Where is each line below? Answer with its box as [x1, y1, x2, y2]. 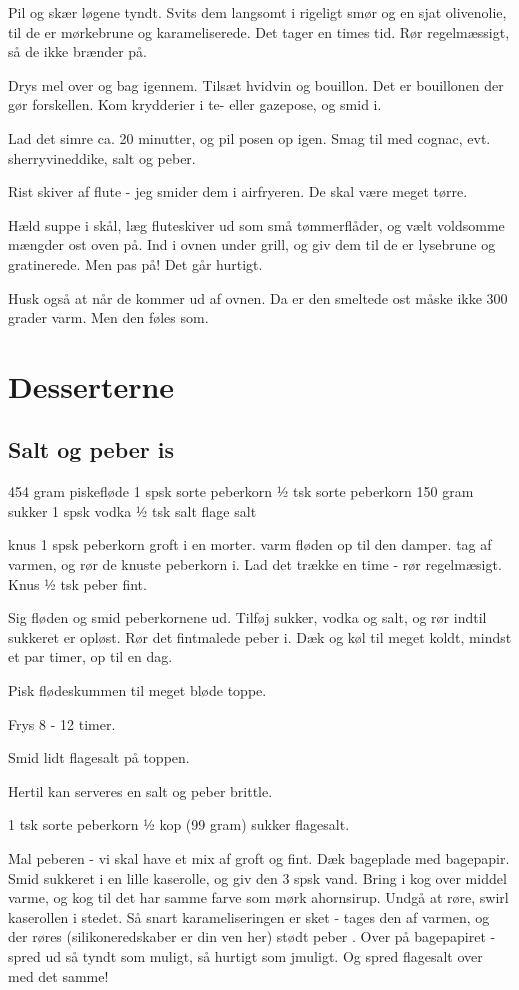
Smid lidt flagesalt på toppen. [8, 747, 190, 768]
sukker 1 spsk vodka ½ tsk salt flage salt [8, 500, 257, 521]
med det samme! [8, 965, 109, 986]
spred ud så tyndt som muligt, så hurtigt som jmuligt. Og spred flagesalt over [8, 945, 483, 966]
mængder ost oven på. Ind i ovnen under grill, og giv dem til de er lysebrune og [8, 234, 496, 255]
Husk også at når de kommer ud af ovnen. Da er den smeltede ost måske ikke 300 [8, 287, 508, 308]
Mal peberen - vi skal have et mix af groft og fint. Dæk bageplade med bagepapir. [8, 848, 510, 869]
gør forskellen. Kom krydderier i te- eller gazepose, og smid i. [8, 94, 382, 115]
